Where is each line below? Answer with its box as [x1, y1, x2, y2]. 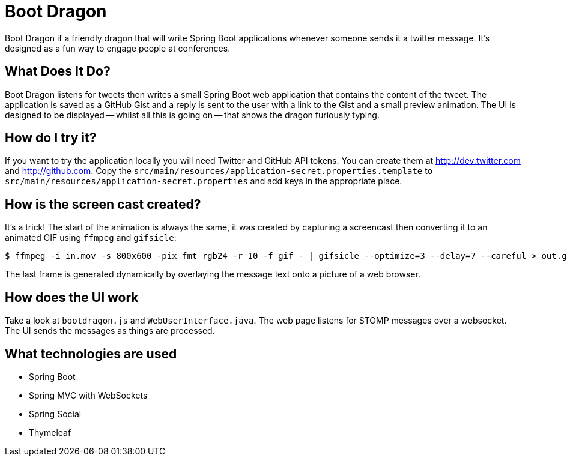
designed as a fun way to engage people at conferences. [5, 43, 231, 53]
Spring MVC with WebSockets [29, 390, 148, 400]
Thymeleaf [29, 427, 71, 438]
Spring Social [29, 408, 82, 419]
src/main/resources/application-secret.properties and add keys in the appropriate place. [5, 176, 402, 187]
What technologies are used [5, 346, 177, 361]
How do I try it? [5, 130, 97, 146]
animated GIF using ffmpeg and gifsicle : [5, 232, 177, 243]
